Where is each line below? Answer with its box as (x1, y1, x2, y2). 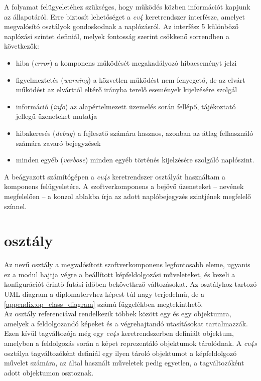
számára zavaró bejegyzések (16, 137, 101, 148)
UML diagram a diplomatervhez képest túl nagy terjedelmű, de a (4, 289, 204, 299)
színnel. (4, 201, 27, 211)
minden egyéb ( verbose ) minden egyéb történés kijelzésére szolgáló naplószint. (16, 154, 254, 165)
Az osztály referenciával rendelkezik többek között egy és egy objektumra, (4, 308, 231, 319)
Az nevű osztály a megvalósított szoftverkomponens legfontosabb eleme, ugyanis (4, 259, 250, 270)
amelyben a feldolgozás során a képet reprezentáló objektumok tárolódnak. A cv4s (4, 337, 257, 348)
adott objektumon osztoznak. (4, 367, 94, 377)
